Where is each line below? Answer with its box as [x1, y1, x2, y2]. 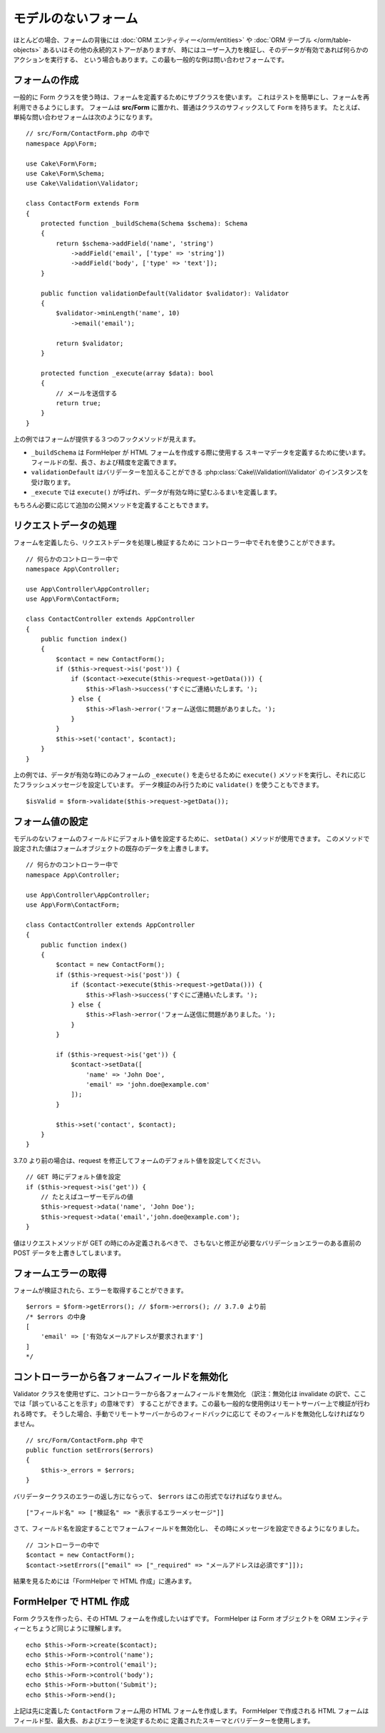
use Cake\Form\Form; [26, 159, 98, 168]
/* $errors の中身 [26, 1313, 86, 1321]
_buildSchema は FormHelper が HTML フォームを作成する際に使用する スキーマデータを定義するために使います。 [31, 448, 370, 457]
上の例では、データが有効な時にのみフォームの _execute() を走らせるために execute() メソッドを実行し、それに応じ [13, 771, 366, 779]
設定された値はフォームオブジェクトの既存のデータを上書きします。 [13, 844, 213, 853]
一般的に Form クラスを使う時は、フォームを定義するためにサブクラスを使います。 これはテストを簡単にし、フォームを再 [13, 93, 370, 101]
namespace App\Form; [26, 139, 98, 148]
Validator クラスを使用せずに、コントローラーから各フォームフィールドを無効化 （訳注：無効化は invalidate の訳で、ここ [13, 1390, 367, 1398]
